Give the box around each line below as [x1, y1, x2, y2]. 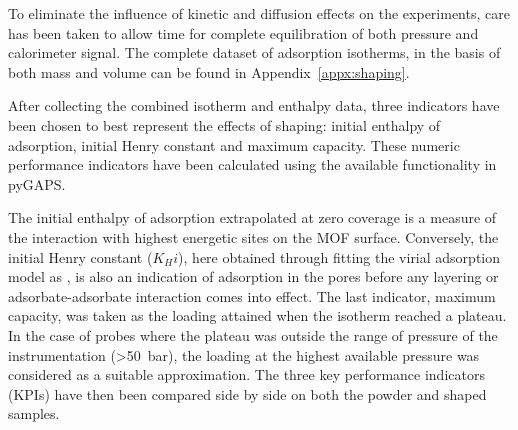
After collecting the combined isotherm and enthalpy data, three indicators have [8, 95, 500, 116]
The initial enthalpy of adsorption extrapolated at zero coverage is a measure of [8, 207, 497, 228]
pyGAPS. [8, 173, 66, 194]
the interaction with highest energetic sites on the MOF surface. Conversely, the [8, 226, 499, 247]
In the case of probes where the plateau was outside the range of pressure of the [8, 324, 498, 345]
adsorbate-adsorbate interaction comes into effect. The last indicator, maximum [8, 285, 496, 306]
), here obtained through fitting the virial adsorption [178, 246, 501, 267]
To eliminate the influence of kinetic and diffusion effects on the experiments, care [8, 3, 510, 23]
